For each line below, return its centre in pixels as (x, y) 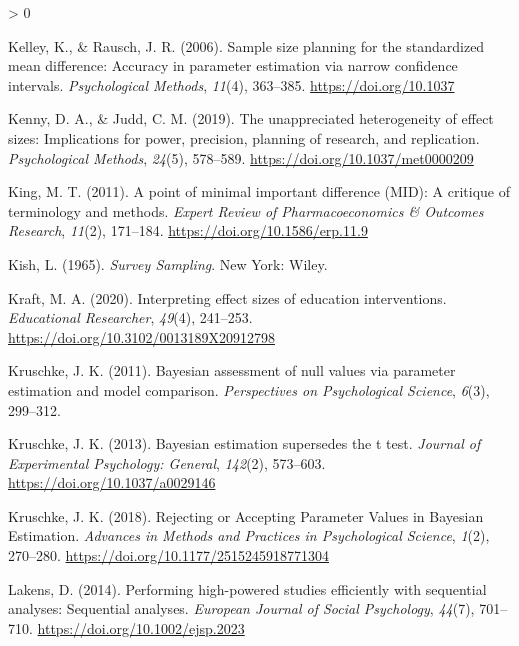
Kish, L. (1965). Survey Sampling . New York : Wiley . (168, 263)
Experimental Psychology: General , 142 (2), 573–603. (167, 462)
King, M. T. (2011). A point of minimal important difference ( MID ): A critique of (259, 191)
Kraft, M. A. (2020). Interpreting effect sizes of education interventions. (227, 297)
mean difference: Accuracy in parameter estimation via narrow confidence (233, 65)
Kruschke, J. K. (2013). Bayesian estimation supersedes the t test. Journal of (244, 443)
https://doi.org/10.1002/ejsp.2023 (141, 627)
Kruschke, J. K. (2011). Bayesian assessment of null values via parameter (232, 370)
